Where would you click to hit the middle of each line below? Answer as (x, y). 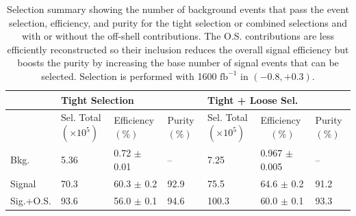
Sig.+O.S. (31, 200)
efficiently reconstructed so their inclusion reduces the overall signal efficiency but (178, 49)
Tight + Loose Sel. (253, 99)
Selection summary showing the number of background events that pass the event (178, 9)
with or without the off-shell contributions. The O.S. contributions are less (178, 36)
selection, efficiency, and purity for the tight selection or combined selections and (178, 22)
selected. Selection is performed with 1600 (129, 76)
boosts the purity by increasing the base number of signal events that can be (178, 63)
